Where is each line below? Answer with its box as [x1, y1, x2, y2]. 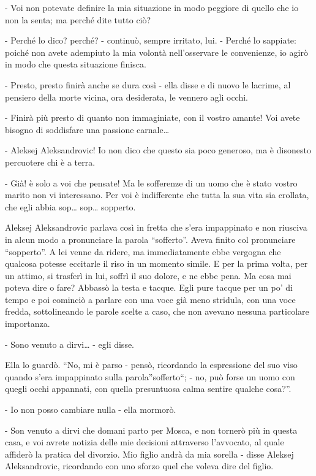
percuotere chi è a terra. [5, 155, 96, 168]
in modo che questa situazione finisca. [5, 58, 146, 71]
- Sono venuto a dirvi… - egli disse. [5, 337, 135, 350]
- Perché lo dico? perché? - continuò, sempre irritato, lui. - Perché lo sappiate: [5, 34, 296, 47]
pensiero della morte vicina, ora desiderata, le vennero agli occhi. [5, 90, 249, 103]
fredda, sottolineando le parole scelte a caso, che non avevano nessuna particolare [5, 305, 309, 318]
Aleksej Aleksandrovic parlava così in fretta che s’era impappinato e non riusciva [5, 221, 307, 234]
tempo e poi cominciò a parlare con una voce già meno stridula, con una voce [5, 293, 296, 305]
